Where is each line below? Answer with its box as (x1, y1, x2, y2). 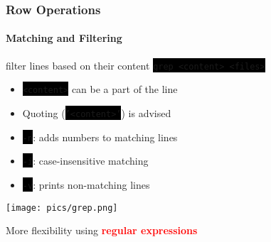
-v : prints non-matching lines (22, 177, 150, 192)
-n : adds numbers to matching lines (22, 129, 178, 144)
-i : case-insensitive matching (22, 153, 149, 168)
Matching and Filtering (6, 31, 122, 45)
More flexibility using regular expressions (6, 223, 198, 238)
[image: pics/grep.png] (6, 202, 118, 213)
